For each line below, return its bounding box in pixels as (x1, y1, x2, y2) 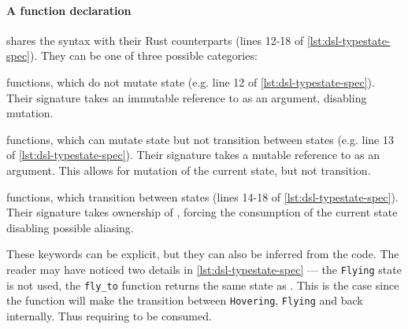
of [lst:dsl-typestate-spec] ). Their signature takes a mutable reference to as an (6, 146, 380, 163)
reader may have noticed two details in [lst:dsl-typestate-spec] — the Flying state (6, 261, 402, 277)
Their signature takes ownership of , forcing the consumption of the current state (6, 204, 398, 220)
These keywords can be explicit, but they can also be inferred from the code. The (6, 246, 399, 262)
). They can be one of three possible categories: (30, 47, 258, 64)
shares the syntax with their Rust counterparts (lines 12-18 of (6, 31, 304, 48)
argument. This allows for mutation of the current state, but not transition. (6, 161, 371, 178)
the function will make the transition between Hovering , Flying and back (6, 292, 363, 309)
